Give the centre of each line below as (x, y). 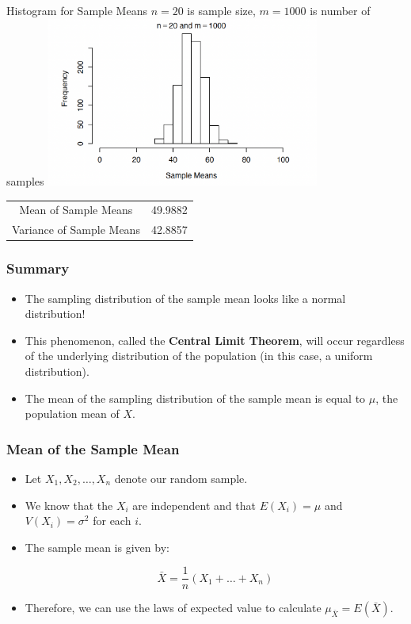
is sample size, (221, 10)
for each (112, 521)
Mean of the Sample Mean (93, 448)
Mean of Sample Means (76, 210)
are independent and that (194, 505)
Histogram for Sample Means (77, 10)
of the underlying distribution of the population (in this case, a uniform (199, 356)
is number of (340, 10)
